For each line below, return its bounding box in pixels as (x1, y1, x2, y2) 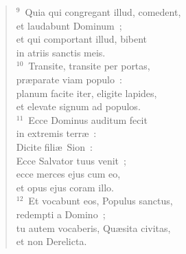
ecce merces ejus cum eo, (16, 167, 121, 181)
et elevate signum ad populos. (16, 99, 141, 114)
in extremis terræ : (16, 126, 97, 140)
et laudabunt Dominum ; (16, 18, 122, 32)
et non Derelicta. (16, 234, 87, 248)
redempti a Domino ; (16, 207, 106, 221)
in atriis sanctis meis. (16, 45, 106, 59)
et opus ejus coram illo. (16, 180, 114, 194)
